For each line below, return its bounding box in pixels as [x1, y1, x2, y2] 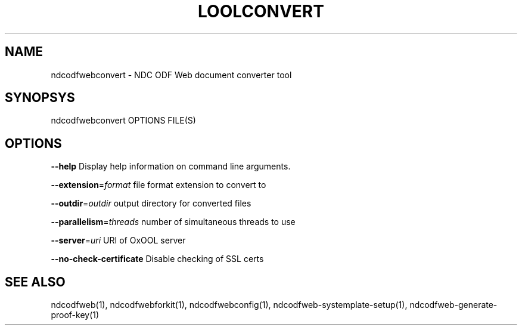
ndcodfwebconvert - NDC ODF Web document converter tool [51, 69, 292, 80]
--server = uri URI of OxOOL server [51, 235, 186, 246]
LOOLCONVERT [198, 1, 324, 21]
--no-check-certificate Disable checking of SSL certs [51, 254, 264, 264]
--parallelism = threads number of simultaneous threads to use [51, 217, 296, 227]
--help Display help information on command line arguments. [51, 161, 291, 172]
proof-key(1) [51, 310, 100, 320]
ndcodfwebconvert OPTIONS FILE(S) [51, 115, 196, 126]
